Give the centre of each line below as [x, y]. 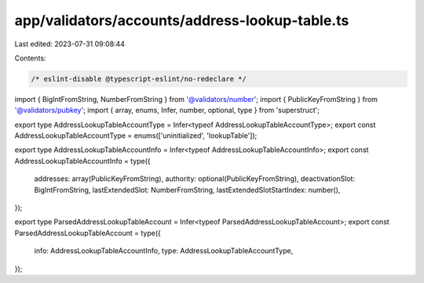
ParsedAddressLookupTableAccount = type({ [88, 233]
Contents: [30, 58]
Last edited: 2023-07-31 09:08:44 [70, 44]
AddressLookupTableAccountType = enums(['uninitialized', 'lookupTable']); [136, 136]
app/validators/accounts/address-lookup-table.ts [182, 20]
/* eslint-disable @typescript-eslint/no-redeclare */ [139, 79]
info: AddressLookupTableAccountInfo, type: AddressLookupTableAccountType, [164, 251]
